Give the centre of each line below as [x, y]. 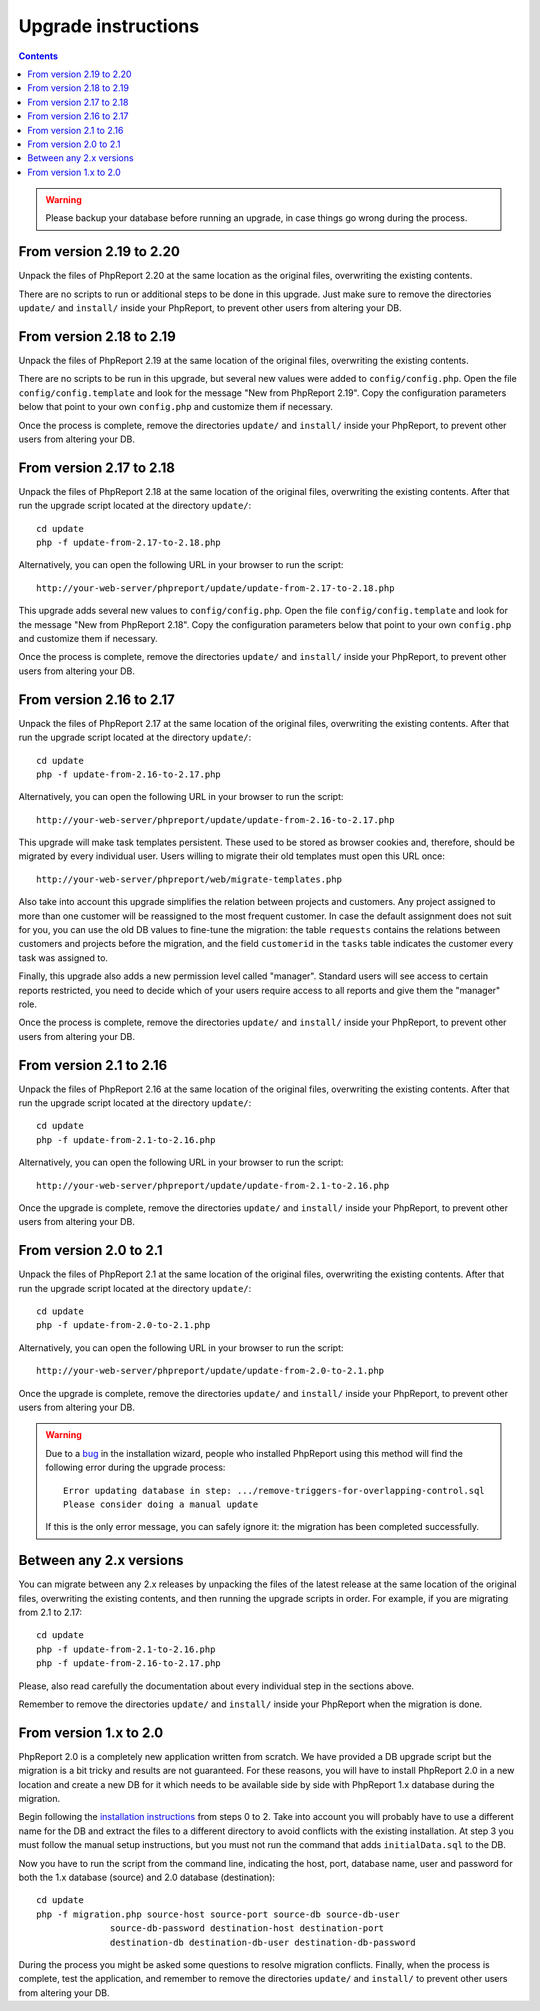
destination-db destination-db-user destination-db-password [263, 1942]
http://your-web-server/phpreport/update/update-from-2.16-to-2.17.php [215, 819]
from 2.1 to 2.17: [50, 1612]
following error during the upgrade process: [135, 1467]
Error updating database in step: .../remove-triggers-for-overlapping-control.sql [274, 1490]
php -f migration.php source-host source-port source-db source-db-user [218, 1914]
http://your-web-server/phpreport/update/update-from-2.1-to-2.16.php [213, 1185]
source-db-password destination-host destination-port [247, 1928]
